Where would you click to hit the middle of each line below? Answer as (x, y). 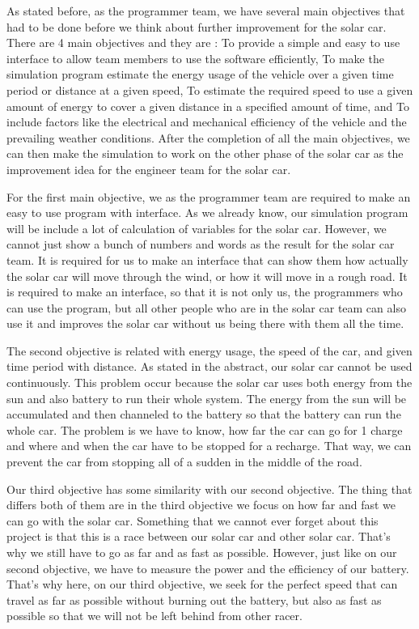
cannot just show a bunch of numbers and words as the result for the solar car (201, 244)
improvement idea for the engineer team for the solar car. (149, 169)
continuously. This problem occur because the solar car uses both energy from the (209, 382)
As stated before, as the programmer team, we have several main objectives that (206, 11)
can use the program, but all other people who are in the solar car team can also (206, 307)
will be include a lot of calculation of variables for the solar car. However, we (197, 228)
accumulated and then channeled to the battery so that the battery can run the (204, 414)
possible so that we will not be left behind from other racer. (154, 616)
